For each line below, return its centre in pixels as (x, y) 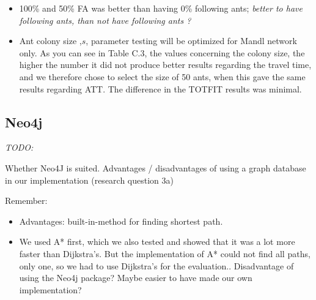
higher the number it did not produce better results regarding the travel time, (165, 65)
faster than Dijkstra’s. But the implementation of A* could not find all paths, (165, 253)
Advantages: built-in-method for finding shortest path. (121, 221)
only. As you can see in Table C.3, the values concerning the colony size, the (162, 52)
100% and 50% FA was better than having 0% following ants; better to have (161, 8)
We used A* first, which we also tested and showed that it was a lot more (157, 242)
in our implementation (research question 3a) (89, 180)
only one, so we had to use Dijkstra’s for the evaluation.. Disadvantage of (156, 265)
